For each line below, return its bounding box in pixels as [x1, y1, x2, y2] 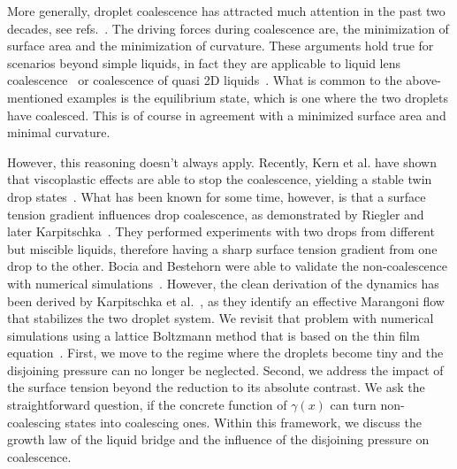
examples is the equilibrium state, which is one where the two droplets [67, 88, 449, 106]
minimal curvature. [7, 123, 110, 142]
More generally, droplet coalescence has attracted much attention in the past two [7, 2, 446, 19]
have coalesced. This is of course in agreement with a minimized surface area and [7, 105, 446, 124]
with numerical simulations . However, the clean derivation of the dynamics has [7, 273, 439, 292]
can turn [330, 396, 377, 414]
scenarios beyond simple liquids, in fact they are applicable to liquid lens [7, 53, 400, 72]
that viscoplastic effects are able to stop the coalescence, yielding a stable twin [7, 170, 432, 188]
